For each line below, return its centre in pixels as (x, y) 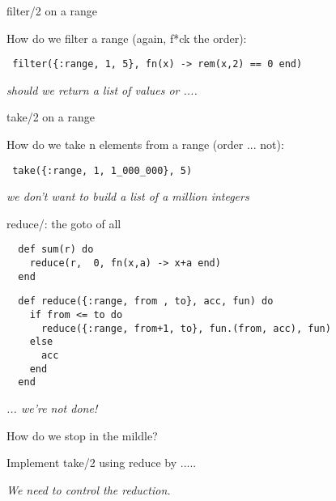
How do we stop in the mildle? (82, 435)
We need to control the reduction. (89, 489)
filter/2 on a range (52, 11)
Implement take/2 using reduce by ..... (102, 463)
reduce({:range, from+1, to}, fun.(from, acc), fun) (186, 328)
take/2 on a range (51, 117)
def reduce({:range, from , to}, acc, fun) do (146, 301)
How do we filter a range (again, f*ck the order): (127, 38)
